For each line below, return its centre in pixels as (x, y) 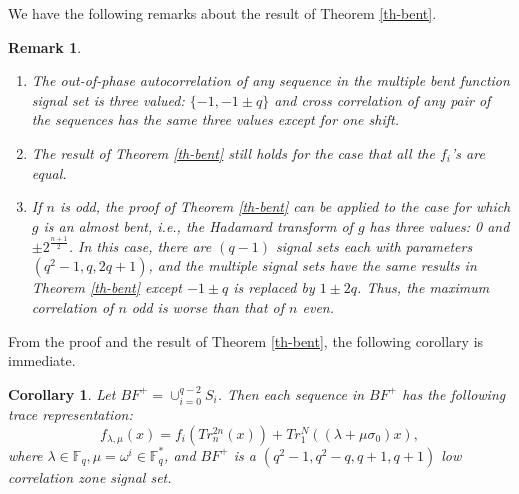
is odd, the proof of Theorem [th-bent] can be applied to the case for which (285, 206)
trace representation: (70, 414)
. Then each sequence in (291, 393)
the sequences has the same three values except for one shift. (215, 119)
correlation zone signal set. (90, 476)
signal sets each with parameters (374, 245)
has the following (454, 393)
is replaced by (274, 287)
